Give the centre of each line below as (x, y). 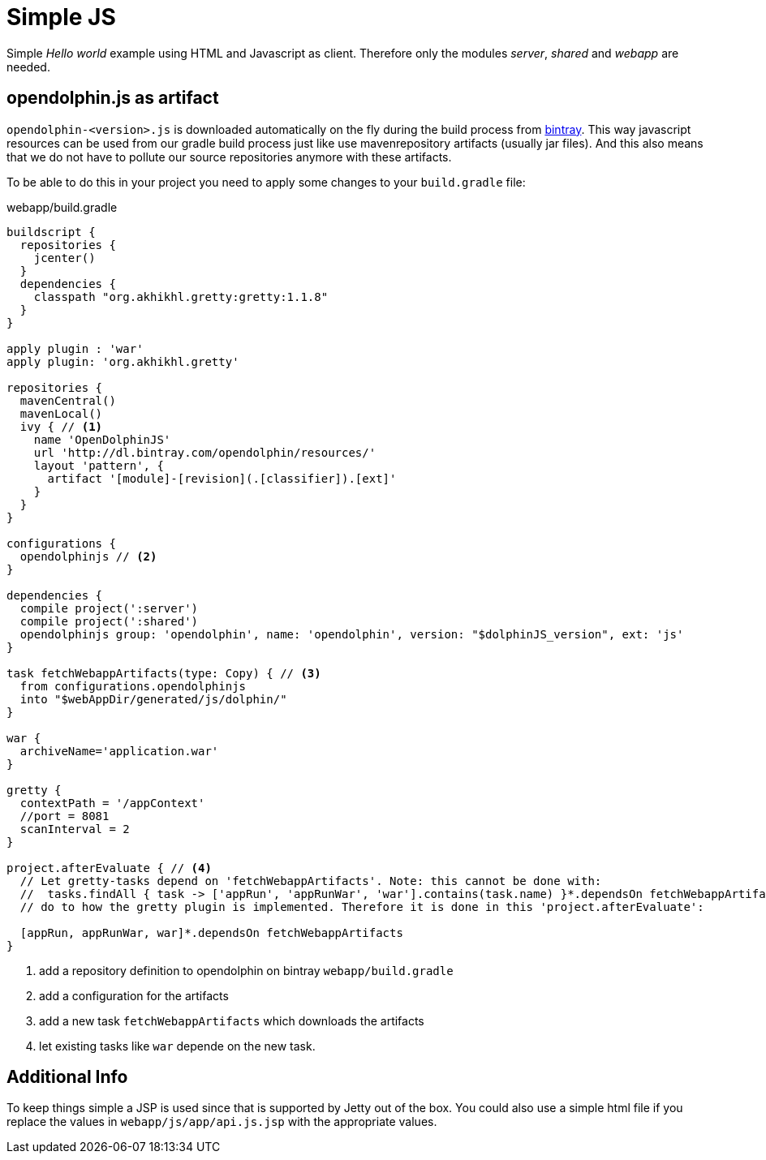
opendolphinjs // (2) (88, 556)
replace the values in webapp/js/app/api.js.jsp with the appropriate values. (222, 1122)
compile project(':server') (109, 608)
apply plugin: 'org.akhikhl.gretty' (123, 361)
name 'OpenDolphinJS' (102, 439)
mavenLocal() (61, 413)
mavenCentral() (68, 400)
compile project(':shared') (109, 621)
